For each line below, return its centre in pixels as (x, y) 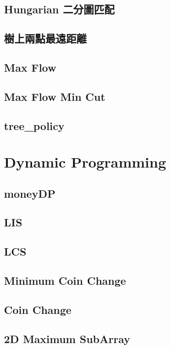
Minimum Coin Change (65, 281)
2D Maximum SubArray (67, 338)
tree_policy (34, 125)
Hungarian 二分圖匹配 (59, 9)
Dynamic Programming (85, 162)
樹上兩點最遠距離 (45, 38)
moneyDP (30, 193)
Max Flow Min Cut (55, 96)
